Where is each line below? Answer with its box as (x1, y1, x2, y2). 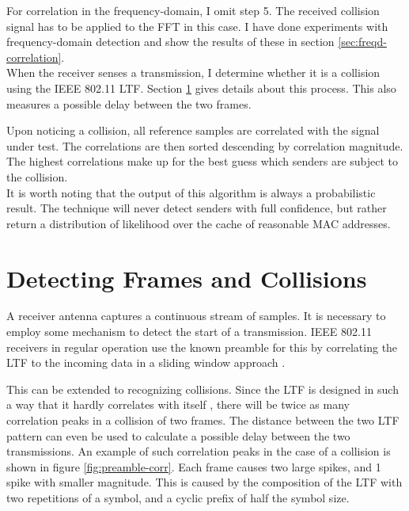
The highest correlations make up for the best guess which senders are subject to (6, 153, 399, 170)
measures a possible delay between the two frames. (6, 95, 252, 112)
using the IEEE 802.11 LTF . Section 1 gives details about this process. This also (6, 79, 396, 96)
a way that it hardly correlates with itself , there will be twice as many (6, 396, 350, 413)
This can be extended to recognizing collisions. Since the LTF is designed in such (6, 380, 399, 397)
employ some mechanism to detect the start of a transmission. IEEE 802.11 (6, 323, 372, 340)
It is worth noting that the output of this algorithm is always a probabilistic (6, 184, 376, 200)
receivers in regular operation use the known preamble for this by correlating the (6, 338, 398, 355)
